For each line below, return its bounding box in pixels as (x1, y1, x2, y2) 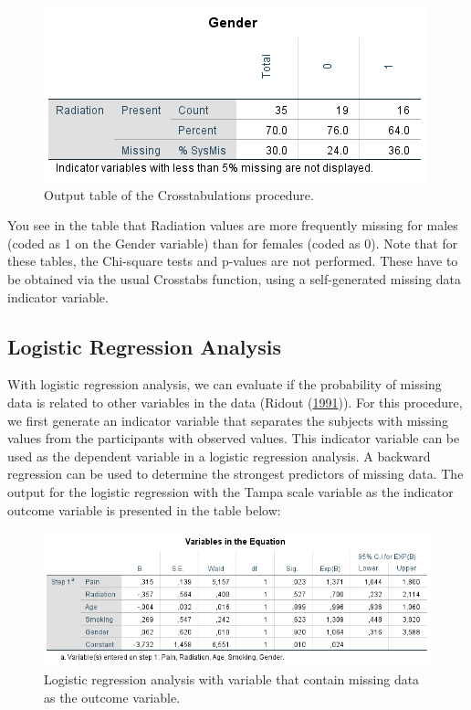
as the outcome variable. (44, 687, 181, 706)
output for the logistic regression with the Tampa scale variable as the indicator (7, 482, 454, 501)
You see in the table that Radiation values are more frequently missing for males (7, 216, 458, 235)
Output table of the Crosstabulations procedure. (44, 185, 314, 204)
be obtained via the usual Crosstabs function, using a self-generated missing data (7, 269, 461, 288)
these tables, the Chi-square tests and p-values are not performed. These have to (7, 251, 458, 270)
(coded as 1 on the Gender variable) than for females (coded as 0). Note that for (7, 233, 458, 252)
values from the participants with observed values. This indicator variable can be (7, 429, 460, 448)
